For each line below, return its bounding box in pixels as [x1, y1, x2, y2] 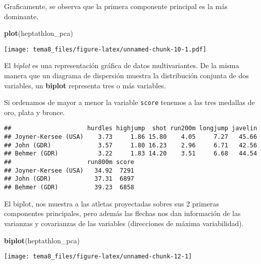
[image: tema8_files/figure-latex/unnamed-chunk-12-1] [4, 253, 192, 260]
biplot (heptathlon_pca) [4, 235, 80, 245]
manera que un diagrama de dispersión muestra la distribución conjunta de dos [4, 70, 249, 81]
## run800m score [4, 159, 134, 166]
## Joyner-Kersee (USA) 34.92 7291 [4, 167, 134, 174]
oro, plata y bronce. [4, 107, 65, 117]
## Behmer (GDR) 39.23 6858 [4, 184, 134, 191]
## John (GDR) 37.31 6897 [4, 175, 134, 183]
